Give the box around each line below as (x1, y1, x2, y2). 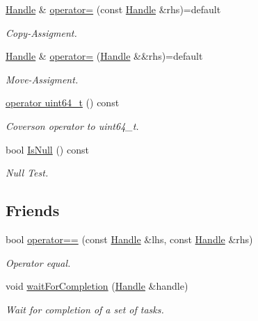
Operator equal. (6, 255, 71, 270)
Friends (6, 199, 60, 221)
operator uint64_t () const (6, 95, 120, 110)
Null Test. (6, 165, 49, 180)
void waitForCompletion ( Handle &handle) (6, 279, 188, 293)
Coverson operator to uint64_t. (6, 118, 139, 133)
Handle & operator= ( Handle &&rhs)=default (6, 49, 203, 63)
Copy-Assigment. (6, 25, 77, 40)
